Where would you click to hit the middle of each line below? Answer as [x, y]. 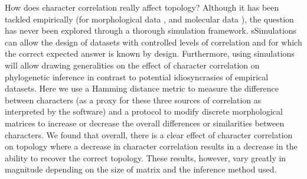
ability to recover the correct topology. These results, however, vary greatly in [146, 157]
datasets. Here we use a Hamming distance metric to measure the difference [142, 88]
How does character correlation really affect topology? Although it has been [142, 7]
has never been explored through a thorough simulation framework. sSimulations [151, 30]
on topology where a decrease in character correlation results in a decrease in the [151, 146]
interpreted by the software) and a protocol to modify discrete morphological [144, 111]
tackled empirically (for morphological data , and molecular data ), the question [149, 19]
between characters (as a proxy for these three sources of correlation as [133, 100]
